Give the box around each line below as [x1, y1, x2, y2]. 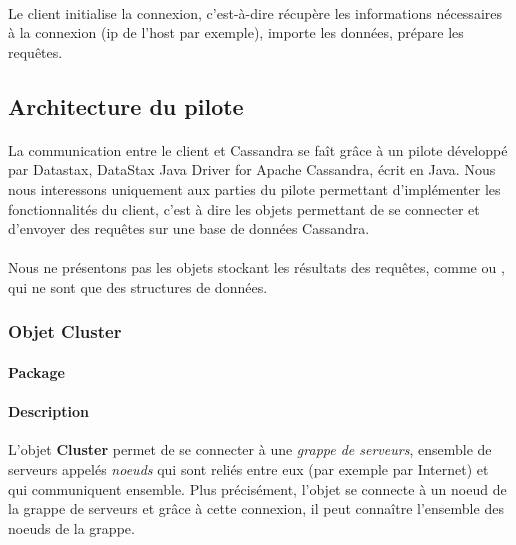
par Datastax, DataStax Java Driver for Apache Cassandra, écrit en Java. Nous [8, 159, 496, 180]
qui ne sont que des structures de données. [8, 276, 268, 297]
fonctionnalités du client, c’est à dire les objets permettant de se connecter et [8, 198, 480, 219]
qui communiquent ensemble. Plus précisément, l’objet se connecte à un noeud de [8, 478, 507, 499]
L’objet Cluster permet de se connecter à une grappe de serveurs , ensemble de [8, 439, 492, 460]
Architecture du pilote [8, 90, 244, 121]
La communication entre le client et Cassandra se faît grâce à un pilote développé [8, 139, 508, 160]
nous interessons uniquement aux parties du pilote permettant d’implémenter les [8, 178, 501, 199]
